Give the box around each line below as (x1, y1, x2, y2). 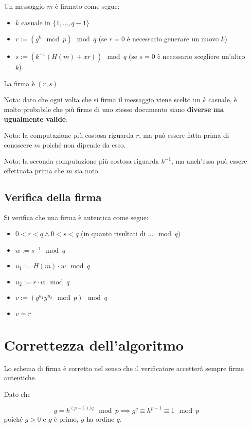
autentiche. (4, 372, 36, 383)
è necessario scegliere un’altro (157, 51, 245, 61)
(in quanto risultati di (81, 228, 146, 239)
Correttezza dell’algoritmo (4, 334, 184, 354)
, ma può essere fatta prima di (139, 130, 229, 140)
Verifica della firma (4, 189, 102, 204)
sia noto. (74, 165, 100, 175)
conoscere (4, 139, 32, 149)
